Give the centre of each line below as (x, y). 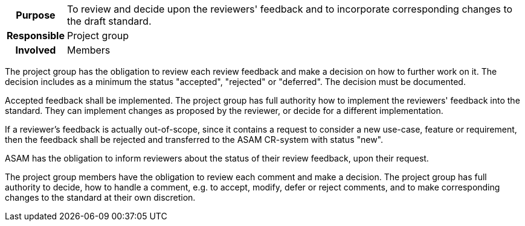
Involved (36, 50)
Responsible (36, 36)
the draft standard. (109, 21)
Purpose (36, 15)
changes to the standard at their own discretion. (100, 197)
